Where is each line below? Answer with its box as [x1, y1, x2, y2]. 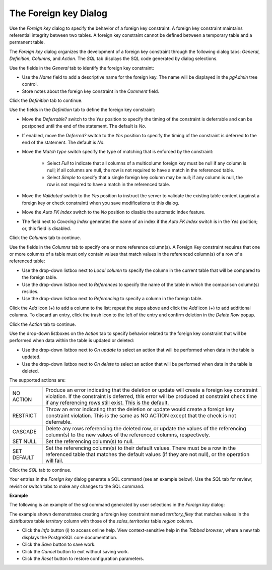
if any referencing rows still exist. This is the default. [45, 399, 169, 406]
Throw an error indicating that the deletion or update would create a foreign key [45, 406, 234, 413]
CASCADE [12, 428, 37, 435]
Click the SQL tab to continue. [9, 467, 72, 473]
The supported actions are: [9, 377, 66, 383]
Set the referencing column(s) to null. [45, 438, 134, 445]
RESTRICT [12, 412, 37, 419]
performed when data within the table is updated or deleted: [9, 337, 134, 344]
